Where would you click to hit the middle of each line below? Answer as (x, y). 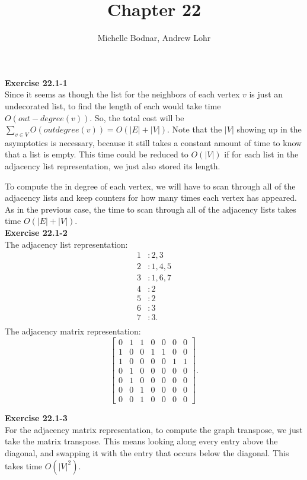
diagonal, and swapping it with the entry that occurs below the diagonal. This (147, 453)
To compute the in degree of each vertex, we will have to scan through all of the (150, 186)
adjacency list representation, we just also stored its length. (113, 166)
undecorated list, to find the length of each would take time (113, 105)
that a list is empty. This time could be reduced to (97, 154)
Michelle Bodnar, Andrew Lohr (154, 38)
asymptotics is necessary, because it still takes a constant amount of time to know (153, 142)
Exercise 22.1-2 (36, 233)
